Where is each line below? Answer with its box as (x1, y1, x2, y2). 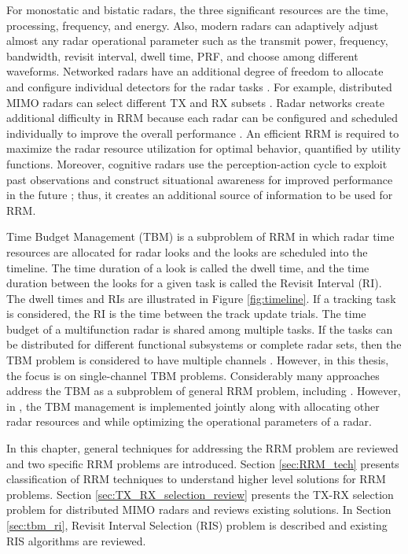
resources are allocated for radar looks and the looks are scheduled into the (6, 243, 368, 260)
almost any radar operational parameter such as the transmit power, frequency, (6, 32, 388, 49)
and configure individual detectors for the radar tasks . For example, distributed (6, 78, 392, 94)
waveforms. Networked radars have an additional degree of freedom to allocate (6, 63, 384, 79)
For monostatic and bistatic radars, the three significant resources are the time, (6, 2, 388, 17)
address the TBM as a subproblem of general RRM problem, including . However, (6, 382, 401, 399)
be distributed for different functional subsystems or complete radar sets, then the (6, 336, 402, 353)
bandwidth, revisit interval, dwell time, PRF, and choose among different (6, 47, 358, 64)
